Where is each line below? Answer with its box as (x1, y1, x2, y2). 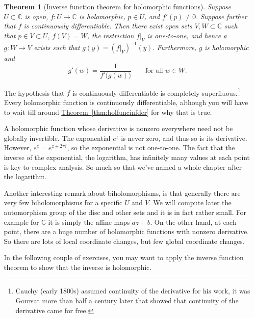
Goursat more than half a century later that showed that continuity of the (15, 295, 239, 306)
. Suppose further (196, 11, 247, 21)
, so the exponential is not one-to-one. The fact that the (67, 142, 235, 153)
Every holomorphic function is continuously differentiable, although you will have (4, 97, 248, 107)
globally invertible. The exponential (4, 132, 111, 143)
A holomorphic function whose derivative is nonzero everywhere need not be (4, 123, 233, 133)
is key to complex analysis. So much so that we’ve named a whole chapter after (4, 161, 242, 172)
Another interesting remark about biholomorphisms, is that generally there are (4, 187, 241, 198)
